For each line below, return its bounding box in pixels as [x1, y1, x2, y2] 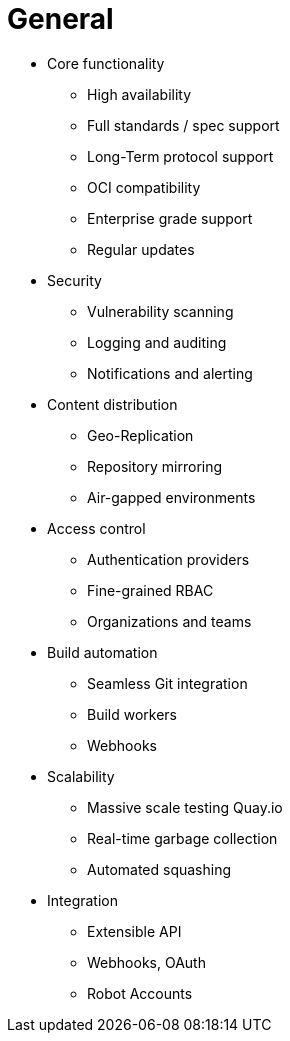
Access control [47, 519, 146, 537]
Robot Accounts [87, 984, 193, 1002]
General [7, 2, 114, 36]
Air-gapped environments [87, 488, 256, 506]
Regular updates [87, 240, 195, 258]
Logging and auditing [87, 333, 227, 351]
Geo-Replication [87, 426, 194, 444]
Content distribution [47, 395, 178, 413]
